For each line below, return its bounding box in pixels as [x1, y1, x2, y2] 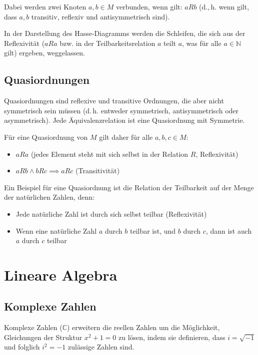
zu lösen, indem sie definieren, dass [118, 332, 225, 342]
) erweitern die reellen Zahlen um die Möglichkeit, [67, 322, 220, 333]
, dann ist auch [205, 225, 252, 236]
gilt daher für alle [99, 131, 153, 142]
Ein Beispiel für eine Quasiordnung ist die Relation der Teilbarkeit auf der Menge [4, 182, 254, 192]
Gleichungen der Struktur [4, 332, 82, 342]
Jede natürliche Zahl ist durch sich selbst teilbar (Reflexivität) [15, 208, 207, 219]
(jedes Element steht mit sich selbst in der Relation [30, 148, 188, 159]
